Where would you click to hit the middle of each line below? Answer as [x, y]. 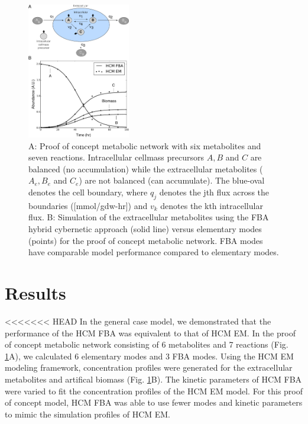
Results [35, 293]
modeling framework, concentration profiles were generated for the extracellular [149, 367]
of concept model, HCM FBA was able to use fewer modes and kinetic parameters [154, 402]
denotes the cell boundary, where [88, 192]
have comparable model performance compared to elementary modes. [154, 252]
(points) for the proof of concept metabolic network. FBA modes [146, 240]
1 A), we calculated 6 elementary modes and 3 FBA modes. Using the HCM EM [149, 356]
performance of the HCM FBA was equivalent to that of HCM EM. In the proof [150, 333]
